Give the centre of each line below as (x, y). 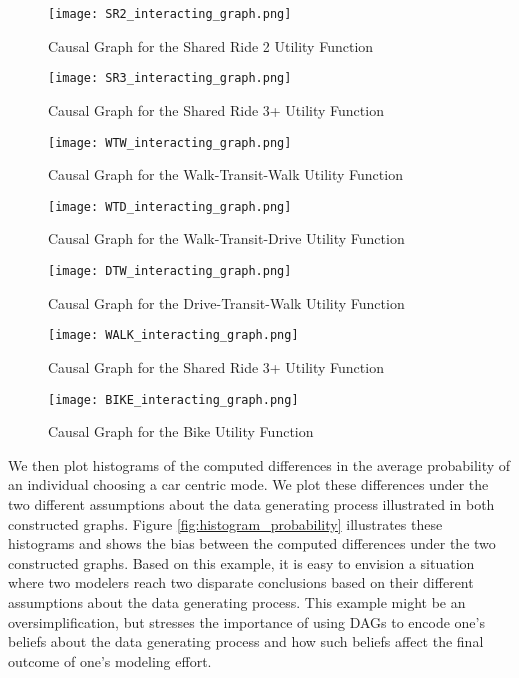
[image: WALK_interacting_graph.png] (173, 335)
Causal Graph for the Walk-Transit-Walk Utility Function (225, 174)
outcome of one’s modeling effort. (110, 660)
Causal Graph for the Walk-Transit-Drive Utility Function (226, 238)
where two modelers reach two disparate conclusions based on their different (241, 582)
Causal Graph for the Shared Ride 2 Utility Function (211, 45)
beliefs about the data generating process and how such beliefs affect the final (246, 641)
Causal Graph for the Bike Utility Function (181, 431)
